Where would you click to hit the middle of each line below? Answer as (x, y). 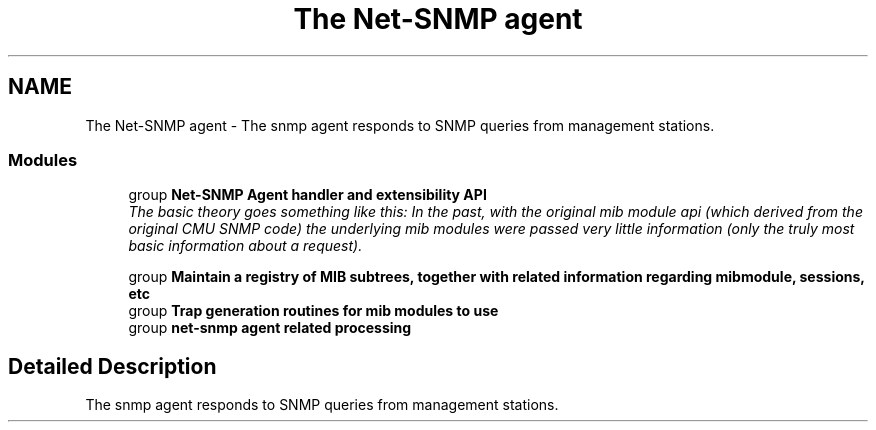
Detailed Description (112, 366)
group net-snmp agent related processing (270, 328)
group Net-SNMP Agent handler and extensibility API (307, 195)
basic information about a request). (245, 246)
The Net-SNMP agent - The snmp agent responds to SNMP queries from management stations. (400, 125)
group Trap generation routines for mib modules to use (313, 311)
